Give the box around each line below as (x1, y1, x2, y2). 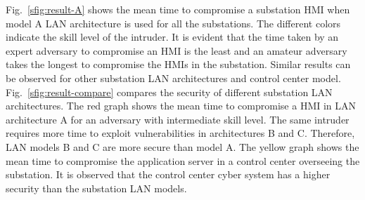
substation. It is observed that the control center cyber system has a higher (6, 167, 331, 182)
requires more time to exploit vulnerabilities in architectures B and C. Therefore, (6, 126, 355, 140)
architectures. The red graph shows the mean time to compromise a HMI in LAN (6, 98, 357, 113)
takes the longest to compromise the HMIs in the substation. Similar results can (6, 57, 351, 72)
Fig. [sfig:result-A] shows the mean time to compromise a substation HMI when (6, 2, 350, 16)
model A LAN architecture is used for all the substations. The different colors (6, 15, 341, 30)
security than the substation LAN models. (6, 180, 187, 195)
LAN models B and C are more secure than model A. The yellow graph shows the (6, 139, 359, 154)
